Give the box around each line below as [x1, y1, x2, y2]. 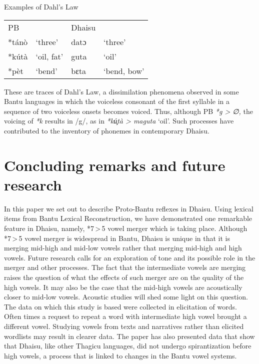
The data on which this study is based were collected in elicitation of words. [4, 301, 237, 311]
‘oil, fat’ [35, 50, 63, 62]
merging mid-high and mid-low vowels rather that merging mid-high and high [4, 242, 242, 253]
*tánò [8, 35, 28, 47]
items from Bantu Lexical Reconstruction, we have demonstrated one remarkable [4, 213, 252, 223]
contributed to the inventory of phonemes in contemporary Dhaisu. [4, 125, 209, 135]
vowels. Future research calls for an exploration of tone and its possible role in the [4, 252, 255, 262]
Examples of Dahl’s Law [4, 1, 78, 11]
